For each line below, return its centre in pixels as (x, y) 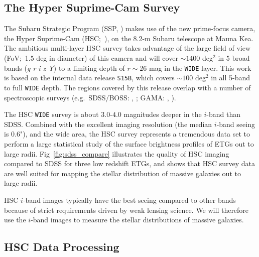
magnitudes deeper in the (163, 114)
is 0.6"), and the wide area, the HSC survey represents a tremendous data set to (127, 134)
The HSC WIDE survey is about (51, 114)
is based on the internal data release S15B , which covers (89, 78)
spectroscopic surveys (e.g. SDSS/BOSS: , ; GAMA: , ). (90, 97)
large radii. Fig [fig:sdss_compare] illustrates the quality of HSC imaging (117, 153)
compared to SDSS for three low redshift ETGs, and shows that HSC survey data (130, 163)
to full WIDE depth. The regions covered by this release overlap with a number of (127, 87)
